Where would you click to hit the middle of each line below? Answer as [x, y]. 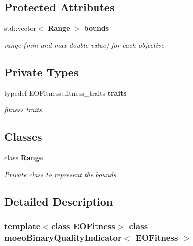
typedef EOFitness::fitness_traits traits [66, 93]
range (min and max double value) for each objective [84, 45]
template [23, 225]
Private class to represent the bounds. [61, 174]
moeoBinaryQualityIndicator [63, 237]
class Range [24, 157]
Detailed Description [59, 201]
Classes [23, 136]
